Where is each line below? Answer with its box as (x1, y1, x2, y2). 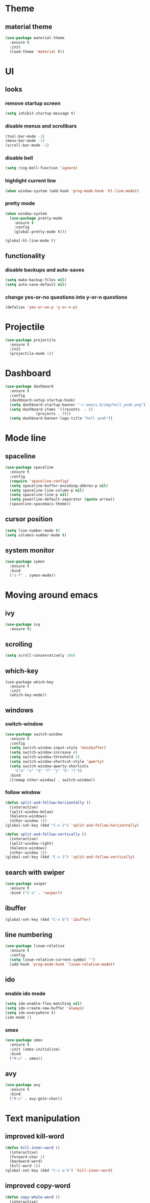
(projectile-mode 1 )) (9, 351, 54, 356)
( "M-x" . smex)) (9, 1056, 43, 1061)
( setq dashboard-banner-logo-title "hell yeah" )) (9, 416, 113, 421)
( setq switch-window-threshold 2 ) (9, 754, 80, 760)
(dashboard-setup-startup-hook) (9, 398, 76, 402)
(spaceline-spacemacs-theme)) (9, 502, 71, 507)
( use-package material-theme (5, 35, 65, 40)
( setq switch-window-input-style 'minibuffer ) (9, 746, 106, 750)
